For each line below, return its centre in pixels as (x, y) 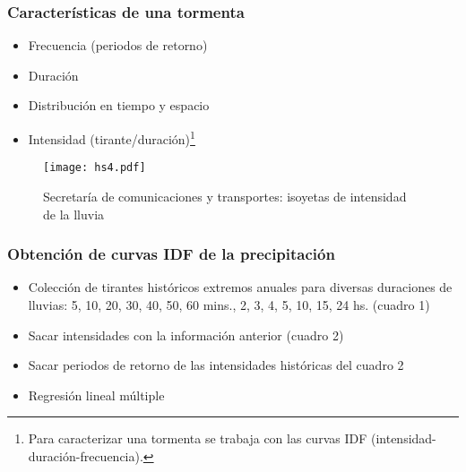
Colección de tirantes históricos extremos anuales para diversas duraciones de (240, 287)
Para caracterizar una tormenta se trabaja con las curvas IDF (198, 438)
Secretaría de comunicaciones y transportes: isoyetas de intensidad (225, 196)
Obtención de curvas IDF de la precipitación (171, 254)
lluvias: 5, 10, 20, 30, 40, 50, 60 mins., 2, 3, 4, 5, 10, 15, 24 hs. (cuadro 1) (229, 304)
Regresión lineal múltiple (96, 395)
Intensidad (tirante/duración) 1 (112, 137)
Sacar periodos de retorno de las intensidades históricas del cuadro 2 (216, 365)
